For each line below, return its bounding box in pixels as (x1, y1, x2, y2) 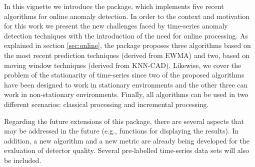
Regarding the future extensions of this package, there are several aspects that (4, 115, 244, 126)
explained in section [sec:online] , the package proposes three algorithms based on (4, 40, 251, 50)
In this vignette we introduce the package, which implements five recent (4, 1, 224, 11)
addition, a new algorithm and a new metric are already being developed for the (4, 135, 249, 145)
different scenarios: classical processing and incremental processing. (4, 98, 209, 109)
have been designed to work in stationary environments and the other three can (4, 79, 248, 89)
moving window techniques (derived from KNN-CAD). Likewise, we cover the (4, 59, 241, 70)
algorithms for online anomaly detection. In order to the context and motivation (4, 10, 250, 21)
